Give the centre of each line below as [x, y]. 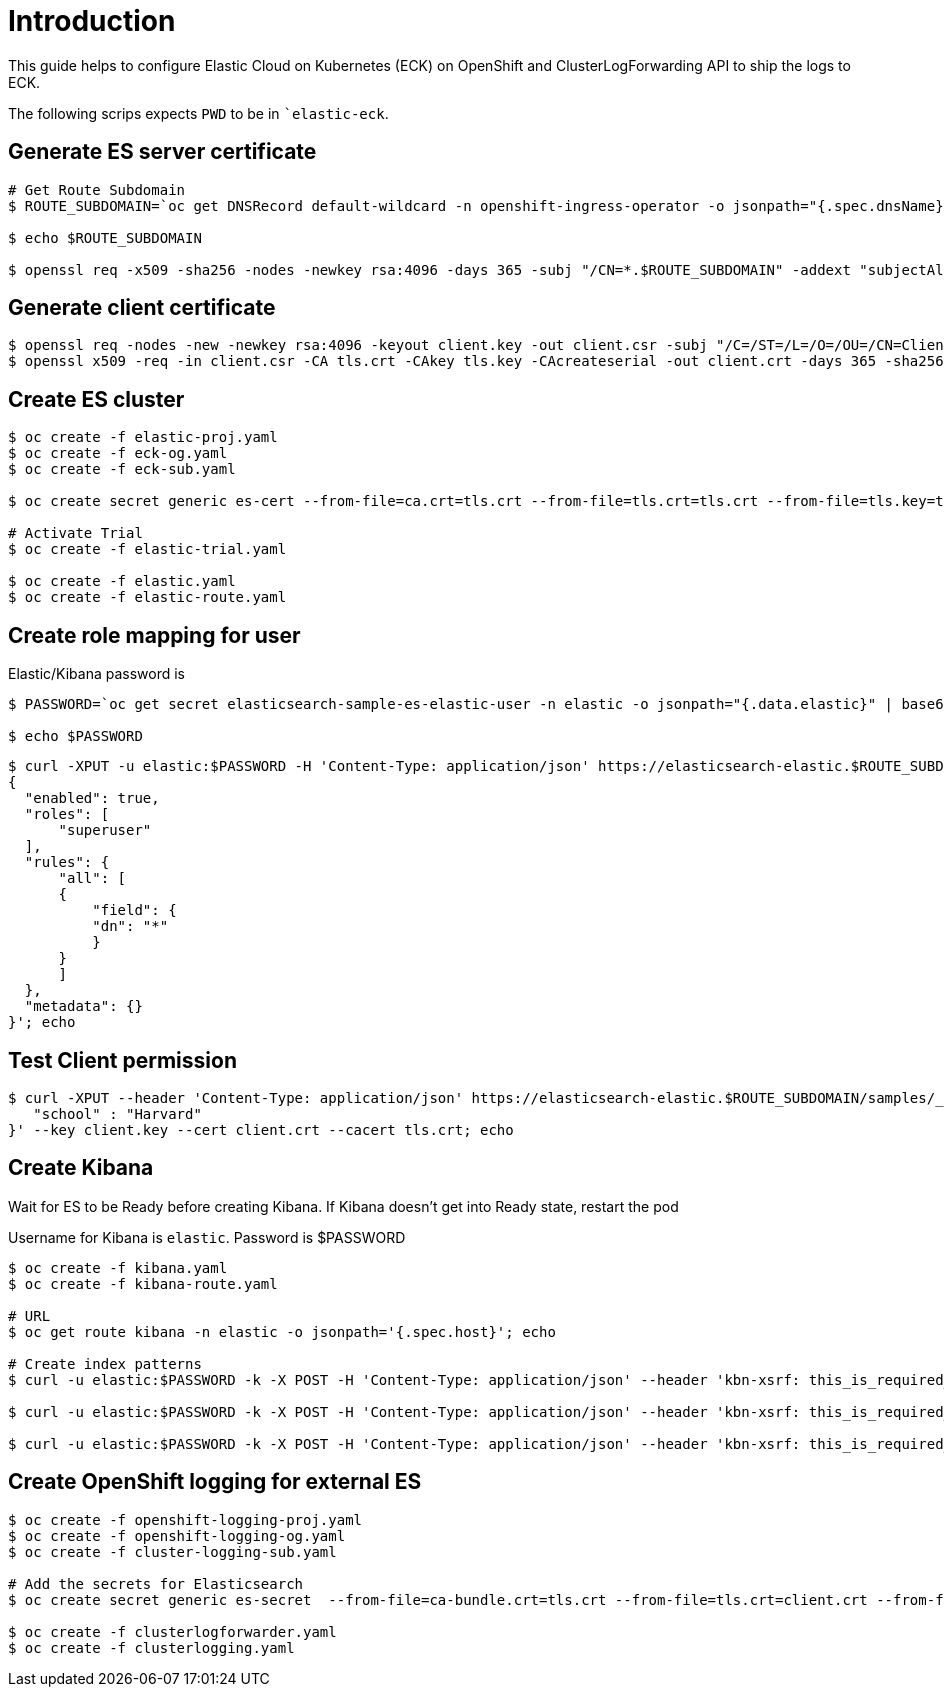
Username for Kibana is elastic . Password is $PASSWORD [207, 1237]
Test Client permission [122, 1060]
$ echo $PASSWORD [75, 736]
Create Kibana [81, 1168]
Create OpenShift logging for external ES [215, 1482]
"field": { [134, 910]
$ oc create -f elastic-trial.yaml [147, 549]
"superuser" [105, 830]
